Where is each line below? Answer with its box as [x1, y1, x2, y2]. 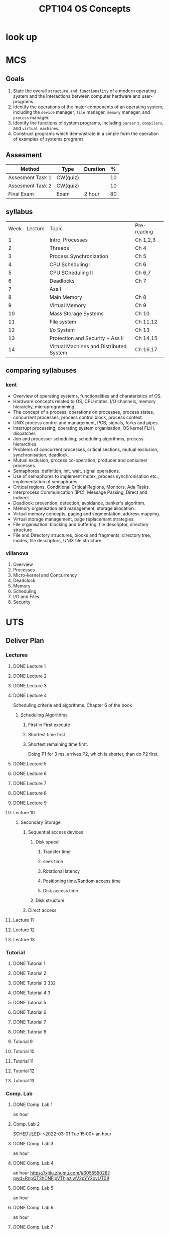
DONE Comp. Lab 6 [13, 1205, 54, 1211]
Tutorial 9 [13, 1038, 33, 1045]
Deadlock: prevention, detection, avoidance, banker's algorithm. [13, 500, 146, 506]
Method [20, 166, 40, 172]
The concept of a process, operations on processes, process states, [13, 409, 154, 415]
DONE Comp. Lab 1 [13, 1101, 53, 1108]
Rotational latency [43, 868, 80, 874]
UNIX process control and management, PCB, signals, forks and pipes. [13, 419, 159, 426]
